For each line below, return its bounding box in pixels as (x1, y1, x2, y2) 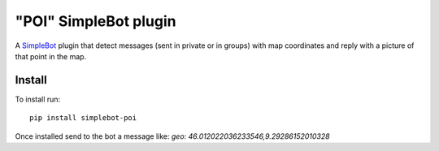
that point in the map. (15, 51, 87, 61)
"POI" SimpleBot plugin (15, 12, 176, 30)
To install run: (15, 94, 61, 104)
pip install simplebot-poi (29, 114, 137, 123)
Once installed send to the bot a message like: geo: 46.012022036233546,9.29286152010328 (15, 131, 330, 141)
